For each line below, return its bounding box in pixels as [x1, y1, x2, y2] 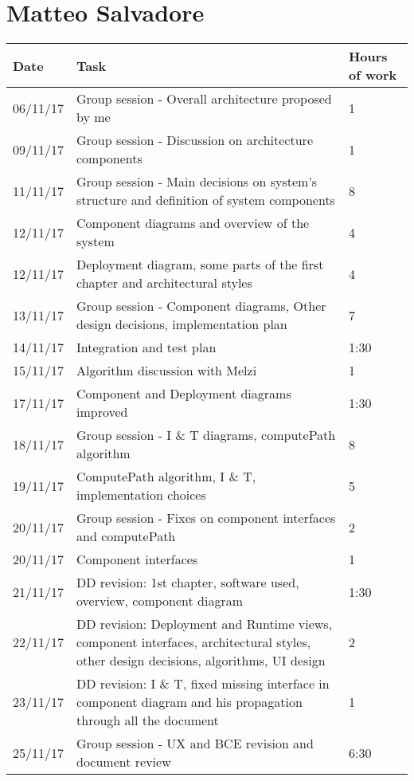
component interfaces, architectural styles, [76, 633, 311, 652]
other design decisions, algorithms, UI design [76, 651, 326, 670]
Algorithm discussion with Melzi [76, 361, 257, 380]
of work [348, 65, 397, 84]
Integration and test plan [76, 338, 217, 357]
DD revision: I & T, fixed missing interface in [76, 674, 330, 693]
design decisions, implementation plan [76, 315, 287, 334]
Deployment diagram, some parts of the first [76, 255, 324, 274]
